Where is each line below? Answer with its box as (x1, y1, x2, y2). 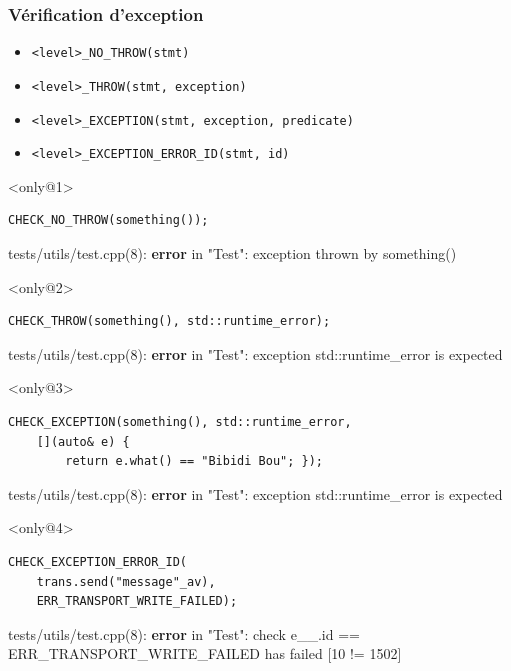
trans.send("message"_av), (36, 574, 216, 589)
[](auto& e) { (36, 434, 130, 449)
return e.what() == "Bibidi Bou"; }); (65, 454, 323, 469)
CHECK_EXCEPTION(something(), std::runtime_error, (8, 415, 352, 429)
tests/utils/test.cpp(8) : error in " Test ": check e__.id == (8, 623, 360, 644)
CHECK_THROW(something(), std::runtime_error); (8, 314, 331, 329)
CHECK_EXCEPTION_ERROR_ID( (8, 554, 187, 569)
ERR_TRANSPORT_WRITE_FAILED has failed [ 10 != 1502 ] (8, 643, 402, 664)
